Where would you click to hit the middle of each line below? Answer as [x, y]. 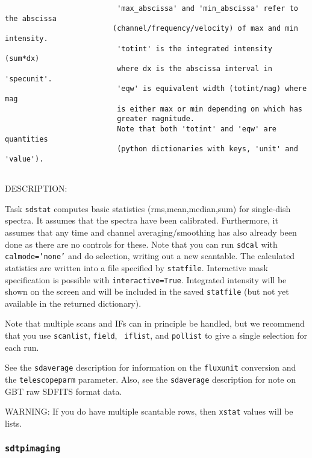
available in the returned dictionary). [73, 303]
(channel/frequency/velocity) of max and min [205, 29]
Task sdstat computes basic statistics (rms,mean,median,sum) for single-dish [148, 208]
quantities [27, 139]
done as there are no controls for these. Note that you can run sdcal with [141, 244]
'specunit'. [29, 79]
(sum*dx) [22, 59]
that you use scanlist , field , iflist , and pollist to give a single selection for [156, 335]
